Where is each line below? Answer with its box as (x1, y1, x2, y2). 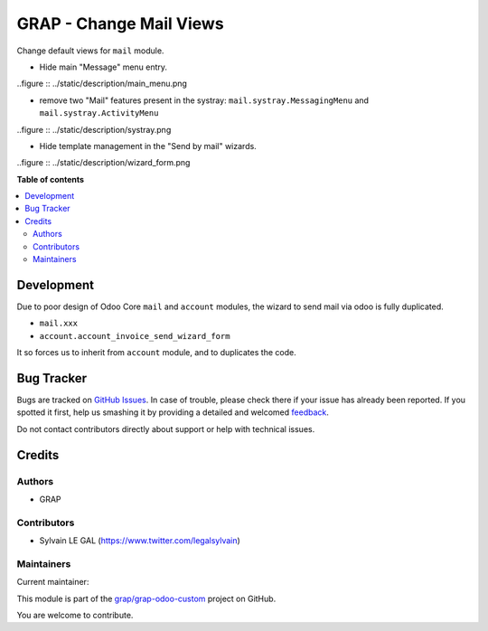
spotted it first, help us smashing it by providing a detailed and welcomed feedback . (16, 407, 330, 418)
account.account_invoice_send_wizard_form (39, 331, 230, 341)
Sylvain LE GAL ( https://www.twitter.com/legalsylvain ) (39, 535, 241, 546)
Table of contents (16, 174, 85, 184)
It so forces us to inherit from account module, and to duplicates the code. (16, 347, 297, 358)
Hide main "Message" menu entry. (39, 61, 167, 72)
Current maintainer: (16, 577, 89, 588)
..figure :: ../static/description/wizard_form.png (16, 157, 191, 168)
